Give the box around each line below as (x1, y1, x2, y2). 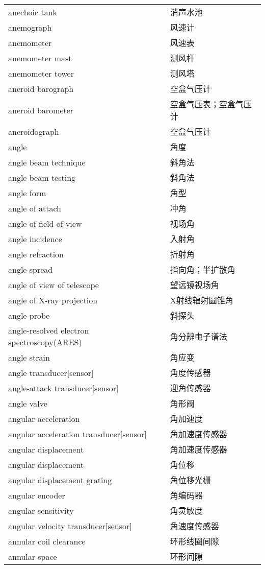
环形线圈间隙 (170, 535, 219, 547)
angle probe (8, 309, 50, 321)
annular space (8, 550, 57, 562)
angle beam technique (8, 156, 86, 168)
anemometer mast (8, 52, 72, 64)
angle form (8, 186, 46, 199)
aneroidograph (8, 125, 59, 137)
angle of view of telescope (8, 278, 99, 291)
